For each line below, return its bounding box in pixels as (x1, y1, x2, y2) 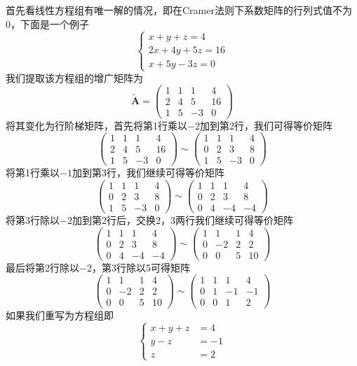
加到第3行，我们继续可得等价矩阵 (72, 165, 224, 180)
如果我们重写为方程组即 (6, 307, 114, 322)
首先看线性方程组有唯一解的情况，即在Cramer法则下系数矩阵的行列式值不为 (6, 3, 352, 17)
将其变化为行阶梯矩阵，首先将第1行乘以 (6, 118, 187, 132)
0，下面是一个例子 (6, 16, 89, 31)
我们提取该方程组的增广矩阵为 (6, 70, 143, 85)
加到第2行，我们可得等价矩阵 (199, 118, 332, 132)
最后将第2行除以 (6, 260, 79, 274)
